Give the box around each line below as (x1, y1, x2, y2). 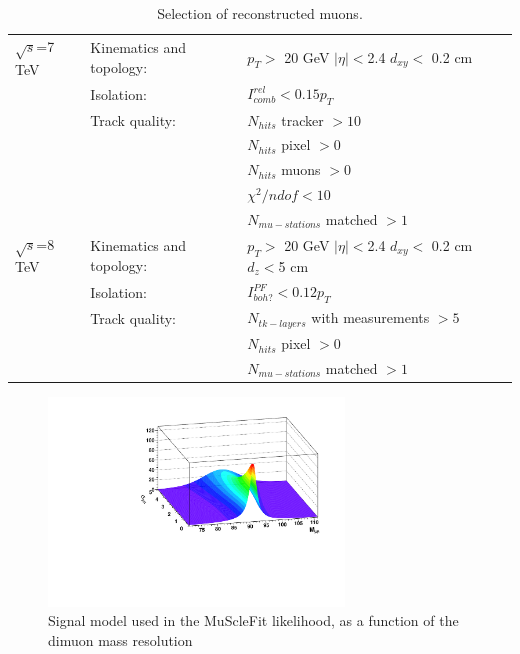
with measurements (311, 307, 430, 328)
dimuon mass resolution (48, 629, 193, 650)
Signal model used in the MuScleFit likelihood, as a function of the (48, 610, 459, 631)
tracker (281, 109, 324, 130)
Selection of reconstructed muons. (157, 3, 363, 23)
